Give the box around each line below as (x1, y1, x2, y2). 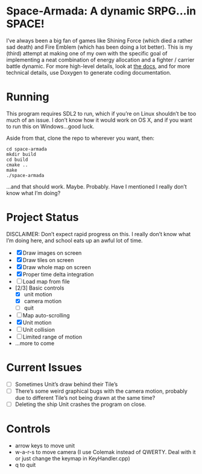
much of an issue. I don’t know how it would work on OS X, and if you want (6, 116, 192, 123)
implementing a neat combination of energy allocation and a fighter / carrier (6, 56, 195, 63)
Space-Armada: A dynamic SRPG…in (6, 4, 197, 18)
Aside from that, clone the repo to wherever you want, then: (6, 134, 155, 142)
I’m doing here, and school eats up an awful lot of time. (6, 237, 143, 244)
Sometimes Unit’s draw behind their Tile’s (14, 381, 118, 388)
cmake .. (6, 161, 28, 168)
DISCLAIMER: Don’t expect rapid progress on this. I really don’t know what (6, 230, 191, 237)
